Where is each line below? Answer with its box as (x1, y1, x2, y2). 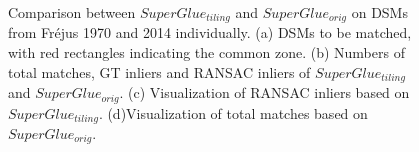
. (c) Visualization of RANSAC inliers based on (119, 82, 410, 103)
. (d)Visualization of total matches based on (98, 102, 368, 123)
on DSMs (351, 2, 408, 22)
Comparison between (8, 2, 136, 22)
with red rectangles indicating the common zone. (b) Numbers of (8, 42, 405, 63)
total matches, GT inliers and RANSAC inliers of (8, 61, 311, 82)
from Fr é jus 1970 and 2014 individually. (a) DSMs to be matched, (8, 22, 412, 43)
